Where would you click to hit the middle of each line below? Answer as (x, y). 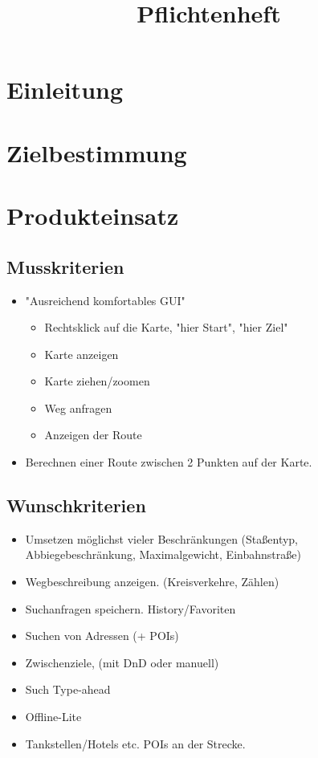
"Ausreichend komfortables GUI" (105, 300)
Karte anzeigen (82, 354)
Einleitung (65, 90)
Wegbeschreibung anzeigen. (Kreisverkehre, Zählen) (152, 582)
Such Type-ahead (68, 689)
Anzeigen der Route (93, 435)
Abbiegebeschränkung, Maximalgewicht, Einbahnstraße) (163, 554)
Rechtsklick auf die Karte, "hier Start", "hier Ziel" (166, 327)
